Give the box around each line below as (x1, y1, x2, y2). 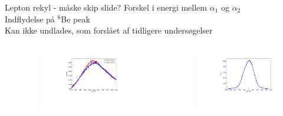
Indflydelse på (5, 12, 55, 25)
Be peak (61, 12, 90, 25)
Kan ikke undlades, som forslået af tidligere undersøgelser (5, 24, 213, 37)
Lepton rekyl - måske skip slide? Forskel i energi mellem (5, 1, 207, 13)
